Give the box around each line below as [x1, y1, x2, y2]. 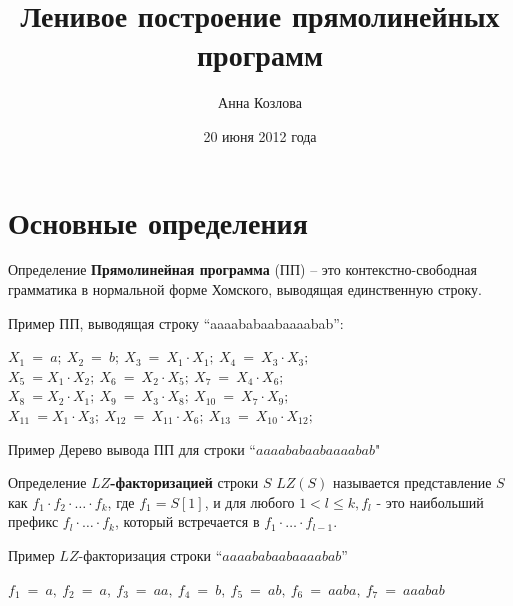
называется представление [333, 472, 492, 493]
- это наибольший [376, 491, 484, 512]
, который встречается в [114, 511, 260, 532]
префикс [8, 511, 59, 532]
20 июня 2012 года [203, 125, 317, 146]
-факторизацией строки [110, 472, 259, 493]
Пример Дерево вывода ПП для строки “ [8, 438, 256, 459]
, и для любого [204, 491, 295, 512]
